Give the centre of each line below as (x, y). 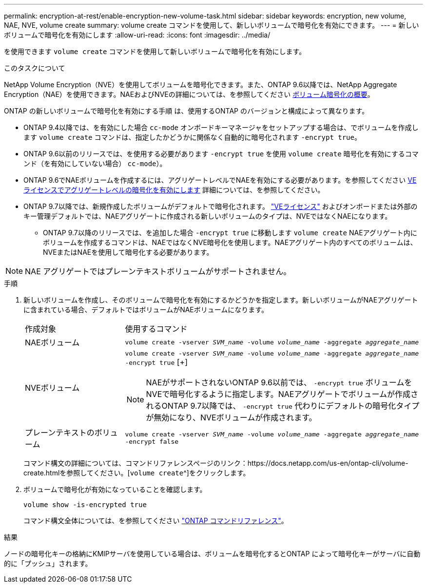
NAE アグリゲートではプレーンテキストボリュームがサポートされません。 (158, 271)
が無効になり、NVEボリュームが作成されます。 (231, 417)
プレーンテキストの (60, 433)
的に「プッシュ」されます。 (48, 563)
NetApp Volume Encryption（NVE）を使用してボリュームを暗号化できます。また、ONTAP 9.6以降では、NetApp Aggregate (201, 85)
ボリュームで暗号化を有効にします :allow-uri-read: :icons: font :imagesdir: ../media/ (137, 35)
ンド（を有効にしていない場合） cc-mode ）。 (95, 163)
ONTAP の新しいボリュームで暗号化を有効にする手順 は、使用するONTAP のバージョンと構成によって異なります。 (186, 111)
